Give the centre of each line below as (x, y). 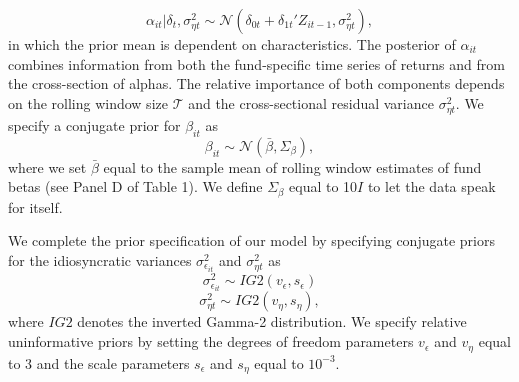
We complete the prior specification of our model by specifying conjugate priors (251, 240)
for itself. (35, 206)
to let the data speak (431, 186)
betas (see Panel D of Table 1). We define (135, 186)
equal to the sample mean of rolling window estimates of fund (292, 166)
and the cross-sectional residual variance (311, 102)
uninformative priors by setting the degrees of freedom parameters (211, 341)
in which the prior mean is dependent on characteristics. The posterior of (232, 44)
